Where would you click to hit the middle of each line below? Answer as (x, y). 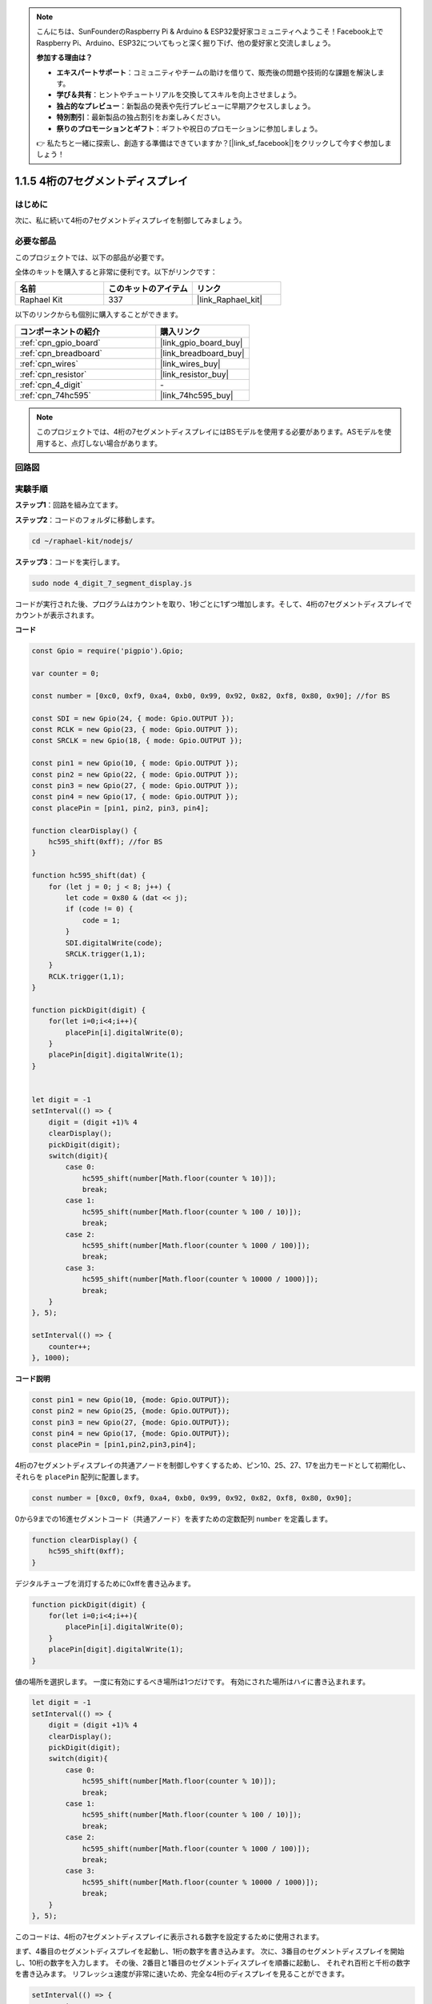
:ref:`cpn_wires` (49, 363)
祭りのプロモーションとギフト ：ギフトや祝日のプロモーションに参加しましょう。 (189, 128)
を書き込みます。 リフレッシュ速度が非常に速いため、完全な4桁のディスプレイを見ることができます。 (182, 1974)
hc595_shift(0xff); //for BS (106, 841)
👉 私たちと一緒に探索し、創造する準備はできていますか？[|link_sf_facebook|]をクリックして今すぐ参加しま (214, 143)
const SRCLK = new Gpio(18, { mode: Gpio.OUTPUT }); (137, 741)
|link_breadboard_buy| (202, 353)
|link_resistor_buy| (195, 374)
